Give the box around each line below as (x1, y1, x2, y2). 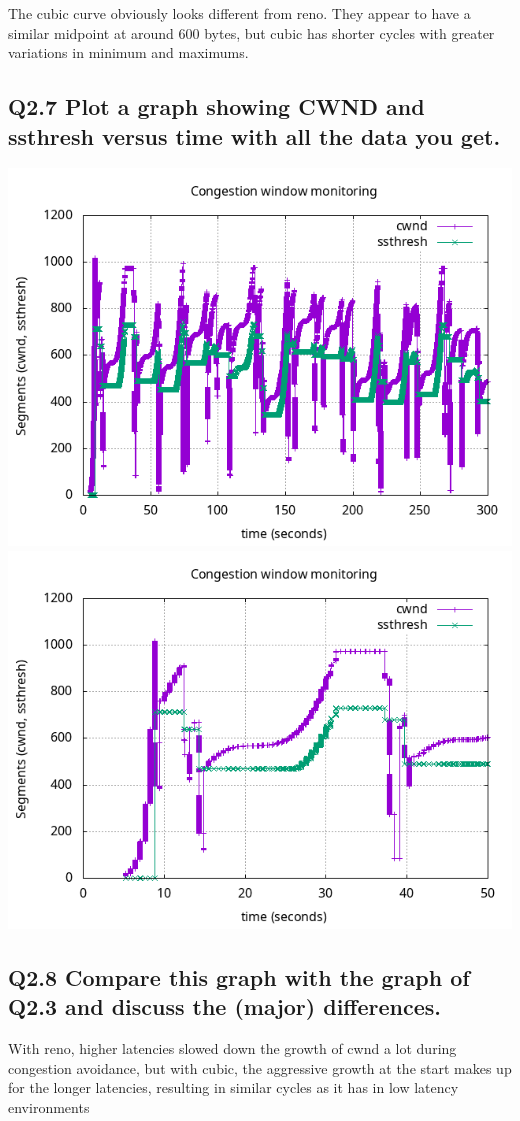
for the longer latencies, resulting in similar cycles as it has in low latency (8, 1077, 459, 1098)
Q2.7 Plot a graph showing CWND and (8, 91, 425, 122)
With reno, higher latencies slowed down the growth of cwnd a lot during (8, 1038, 457, 1059)
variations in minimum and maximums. (8, 42, 249, 63)
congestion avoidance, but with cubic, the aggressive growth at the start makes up (8, 1057, 512, 1078)
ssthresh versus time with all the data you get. (8, 120, 501, 151)
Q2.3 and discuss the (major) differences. (8, 991, 441, 1022)
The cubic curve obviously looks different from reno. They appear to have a (8, 3, 471, 23)
